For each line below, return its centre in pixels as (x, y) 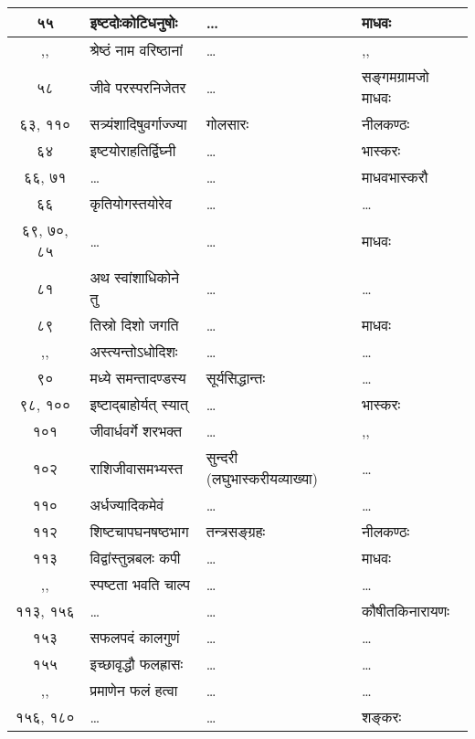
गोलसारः (227, 124)
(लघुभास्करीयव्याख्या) (262, 478)
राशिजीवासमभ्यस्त (137, 468)
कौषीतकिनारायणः (406, 611)
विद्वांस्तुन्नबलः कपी (135, 558)
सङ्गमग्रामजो (395, 76)
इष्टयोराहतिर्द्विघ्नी (133, 150)
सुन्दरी (222, 457)
